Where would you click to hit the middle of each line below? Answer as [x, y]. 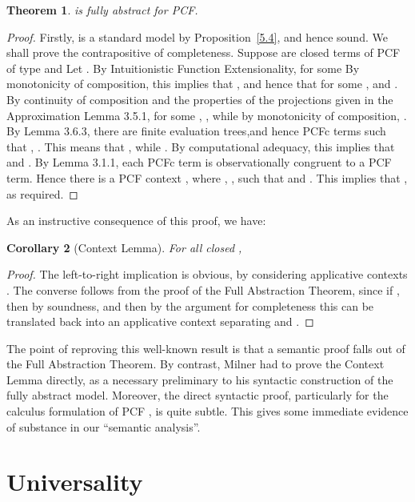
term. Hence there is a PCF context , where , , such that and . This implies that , [207, 177]
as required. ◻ [42, 193]
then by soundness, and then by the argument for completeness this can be [190, 305]
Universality [75, 482]
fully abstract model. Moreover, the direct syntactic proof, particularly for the [198, 395]
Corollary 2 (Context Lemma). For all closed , [124, 247]
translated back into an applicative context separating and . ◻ [160, 321]
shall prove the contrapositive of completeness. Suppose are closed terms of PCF [204, 52]
